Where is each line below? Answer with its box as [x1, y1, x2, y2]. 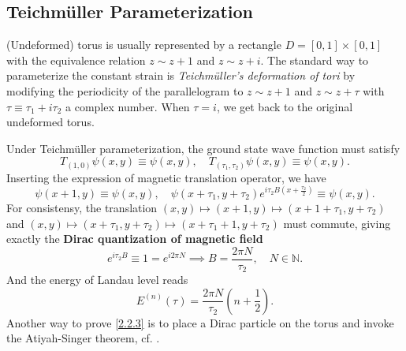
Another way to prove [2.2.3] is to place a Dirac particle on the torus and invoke [6, 314, 394, 330]
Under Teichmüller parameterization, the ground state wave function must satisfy [6, 140, 400, 156]
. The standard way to [260, 51, 369, 68]
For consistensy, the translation [6, 199, 158, 215]
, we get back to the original [216, 98, 353, 114]
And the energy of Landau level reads [6, 271, 188, 288]
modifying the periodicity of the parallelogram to [6, 82, 244, 99]
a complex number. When [65, 98, 190, 114]
